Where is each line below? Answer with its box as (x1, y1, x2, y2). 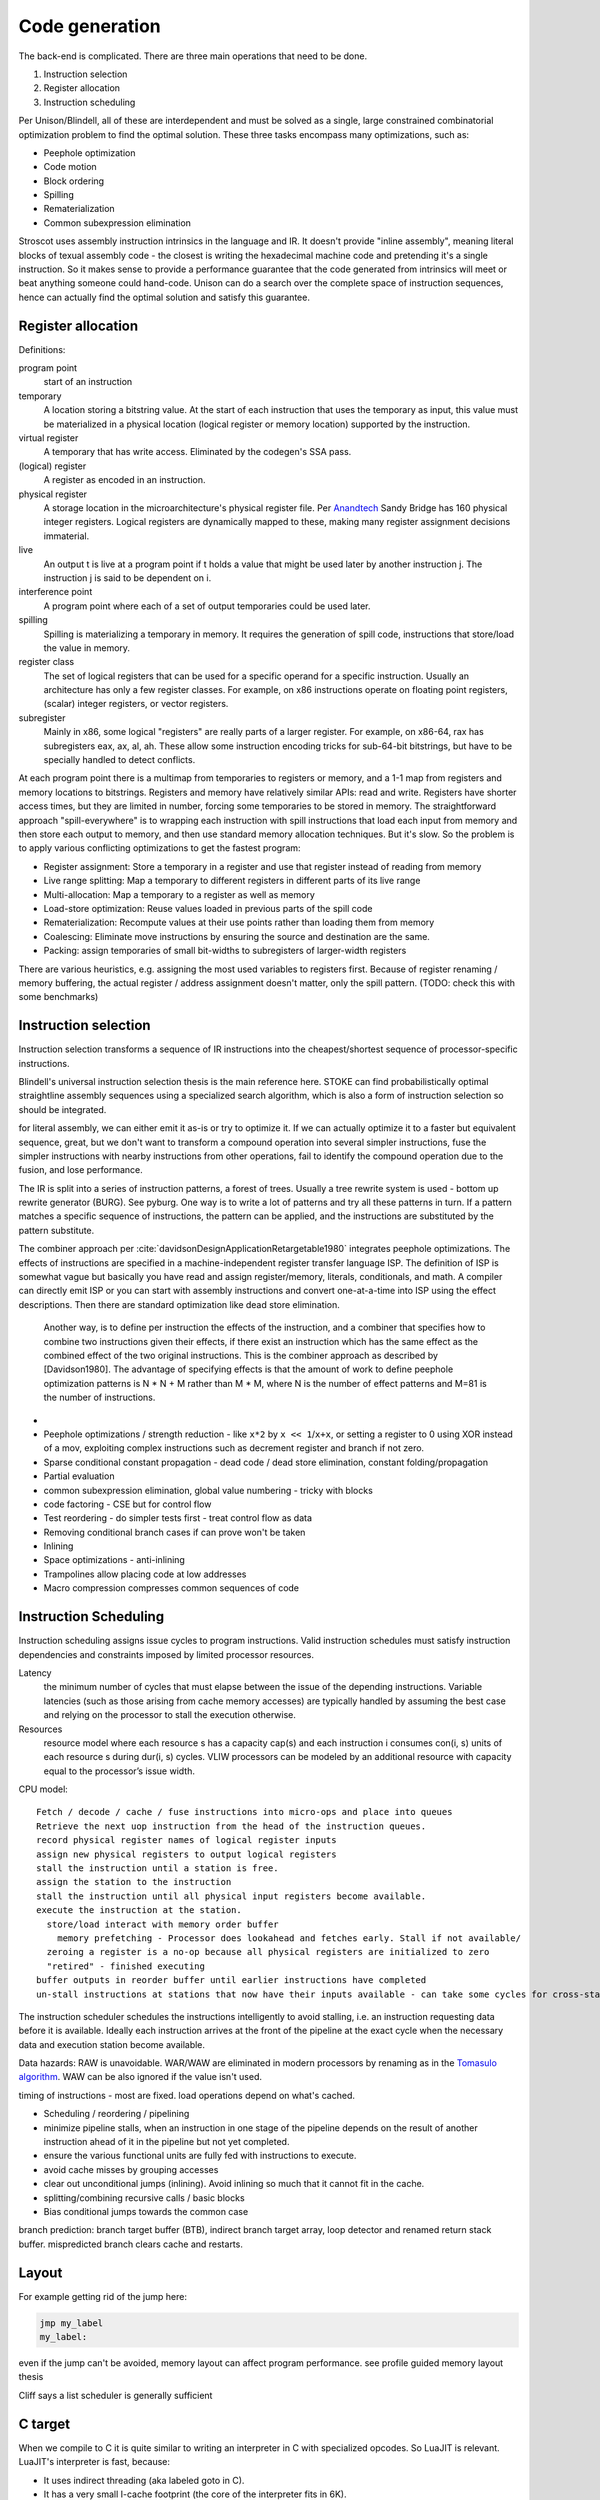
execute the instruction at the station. (36, 1905, 242, 1916)
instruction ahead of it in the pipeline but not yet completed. (43, 2136, 290, 2148)
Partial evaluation (43, 1470, 115, 1482)
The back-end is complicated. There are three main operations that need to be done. (18, 50, 368, 62)
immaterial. (43, 530, 90, 542)
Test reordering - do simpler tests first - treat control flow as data (43, 1512, 313, 1524)
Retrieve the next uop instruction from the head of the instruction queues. (36, 1820, 427, 1832)
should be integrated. (18, 1103, 107, 1115)
